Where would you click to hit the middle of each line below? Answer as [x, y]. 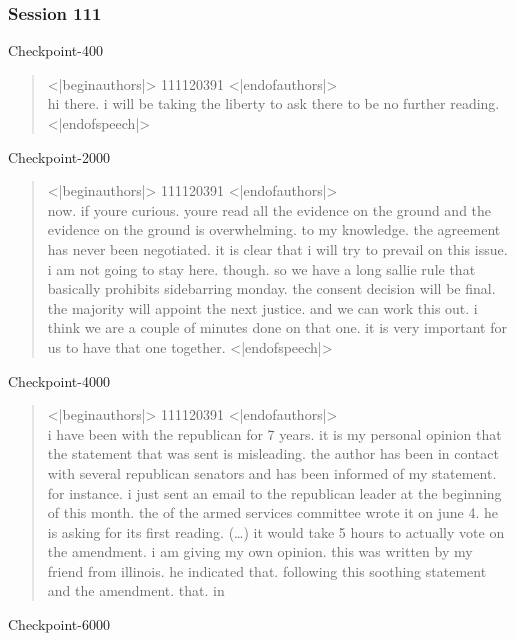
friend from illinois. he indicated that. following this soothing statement [267, 570]
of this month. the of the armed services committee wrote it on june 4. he [273, 512]
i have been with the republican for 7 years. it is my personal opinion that [274, 433]
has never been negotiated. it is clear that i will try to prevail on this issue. [277, 248]
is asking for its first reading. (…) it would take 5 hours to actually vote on [276, 531]
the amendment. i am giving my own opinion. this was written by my [260, 551]
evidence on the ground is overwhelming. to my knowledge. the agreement [274, 229]
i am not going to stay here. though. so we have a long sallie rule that [261, 268]
